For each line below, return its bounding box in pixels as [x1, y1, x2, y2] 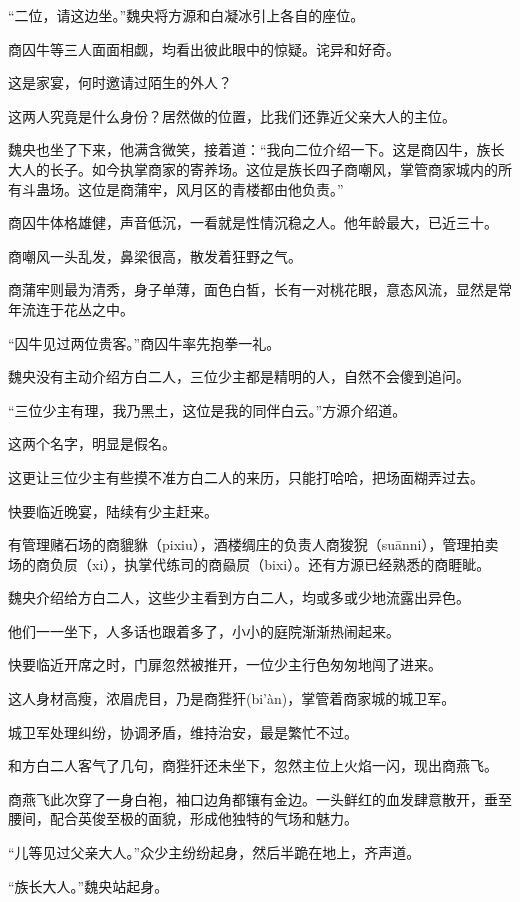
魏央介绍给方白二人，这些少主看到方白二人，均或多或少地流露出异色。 [8, 587, 470, 608]
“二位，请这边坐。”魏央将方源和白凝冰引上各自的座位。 [8, 5, 365, 25]
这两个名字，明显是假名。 [8, 433, 176, 454]
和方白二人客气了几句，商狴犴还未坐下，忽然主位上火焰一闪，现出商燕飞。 [8, 755, 498, 776]
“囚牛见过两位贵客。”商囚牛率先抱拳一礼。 [8, 332, 281, 353]
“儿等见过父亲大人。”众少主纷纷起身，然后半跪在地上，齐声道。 [8, 842, 421, 863]
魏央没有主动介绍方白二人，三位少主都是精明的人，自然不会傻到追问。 [8, 366, 470, 387]
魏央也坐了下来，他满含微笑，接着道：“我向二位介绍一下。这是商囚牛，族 [8, 139, 491, 160]
